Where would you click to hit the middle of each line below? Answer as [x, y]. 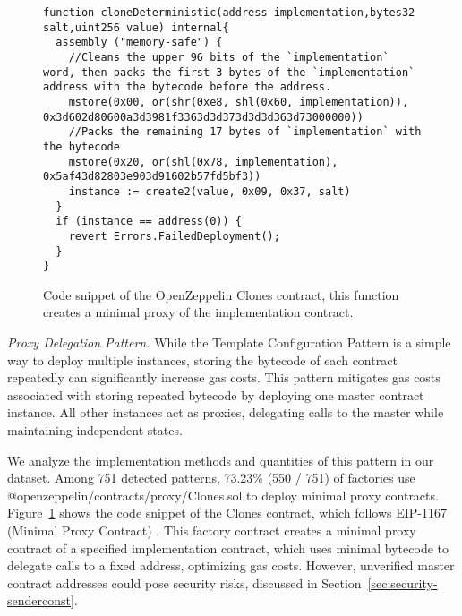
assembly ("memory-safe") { [139, 43]
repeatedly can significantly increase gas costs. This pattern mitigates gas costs [224, 377]
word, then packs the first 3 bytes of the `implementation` [229, 72]
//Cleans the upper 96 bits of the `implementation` [229, 57]
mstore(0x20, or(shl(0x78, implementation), [203, 162]
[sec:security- [402, 582]
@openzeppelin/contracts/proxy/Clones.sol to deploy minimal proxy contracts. [223, 495]
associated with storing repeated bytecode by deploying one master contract [216, 394]
